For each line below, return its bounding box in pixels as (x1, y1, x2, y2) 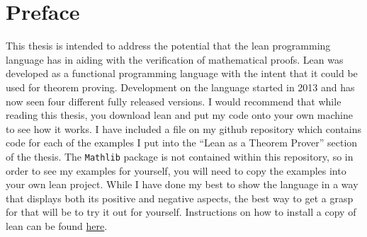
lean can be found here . (6, 218, 108, 233)
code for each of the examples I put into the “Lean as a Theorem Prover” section (6, 135, 358, 150)
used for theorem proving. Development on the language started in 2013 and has (6, 79, 355, 94)
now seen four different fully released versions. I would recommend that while (6, 93, 341, 108)
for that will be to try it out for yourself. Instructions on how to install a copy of (6, 204, 356, 219)
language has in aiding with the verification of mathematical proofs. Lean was (6, 52, 344, 67)
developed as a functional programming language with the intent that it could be (6, 66, 358, 81)
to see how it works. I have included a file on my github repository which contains (6, 121, 362, 136)
